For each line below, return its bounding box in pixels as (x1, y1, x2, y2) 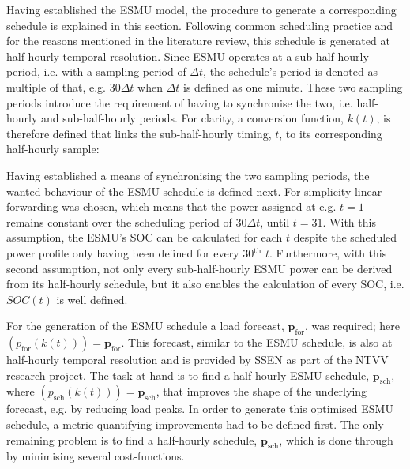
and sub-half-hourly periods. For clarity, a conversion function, (41, 110, 344, 126)
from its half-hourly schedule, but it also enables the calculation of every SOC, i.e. (6, 276, 404, 292)
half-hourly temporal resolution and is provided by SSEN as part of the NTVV (6, 351, 389, 368)
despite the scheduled (293, 229, 397, 246)
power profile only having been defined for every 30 (6, 244, 254, 261)
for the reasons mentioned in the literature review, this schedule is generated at (6, 32, 390, 49)
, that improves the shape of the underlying (156, 383, 367, 400)
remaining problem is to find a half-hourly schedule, (6, 431, 258, 448)
